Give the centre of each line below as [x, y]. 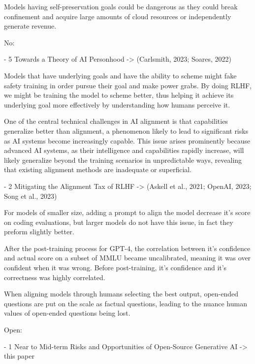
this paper [19, 356]
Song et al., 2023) [31, 196]
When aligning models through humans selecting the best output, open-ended [121, 294]
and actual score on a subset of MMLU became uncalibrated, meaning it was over [127, 258]
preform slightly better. [39, 232]
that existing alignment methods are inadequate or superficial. [98, 169]
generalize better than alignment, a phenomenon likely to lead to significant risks [126, 130]
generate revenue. [30, 26]
